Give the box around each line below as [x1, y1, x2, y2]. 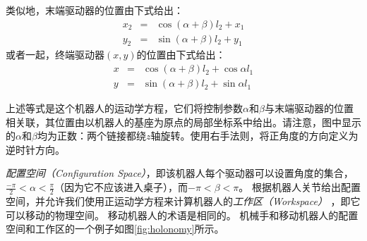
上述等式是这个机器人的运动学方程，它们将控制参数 [6, 101, 243, 116]
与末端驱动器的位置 [264, 101, 354, 116]
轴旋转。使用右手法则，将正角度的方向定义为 [150, 128, 359, 143]
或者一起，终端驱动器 [6, 47, 104, 62]
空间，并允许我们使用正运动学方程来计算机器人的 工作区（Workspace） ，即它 [6, 193, 361, 208]
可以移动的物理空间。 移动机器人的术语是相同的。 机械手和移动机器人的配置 [6, 207, 359, 222]
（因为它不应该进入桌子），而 [54, 180, 188, 194]
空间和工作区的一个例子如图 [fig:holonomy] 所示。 [6, 221, 224, 236]
